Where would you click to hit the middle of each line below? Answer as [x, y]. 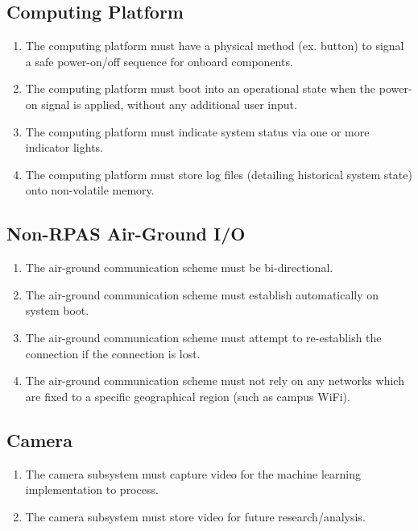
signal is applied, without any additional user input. [169, 104]
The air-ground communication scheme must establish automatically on [202, 294]
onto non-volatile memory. [90, 190]
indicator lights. [64, 147]
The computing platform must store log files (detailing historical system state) [219, 174]
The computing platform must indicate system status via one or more [197, 131]
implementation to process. [92, 489]
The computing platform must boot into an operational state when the [201, 88]
